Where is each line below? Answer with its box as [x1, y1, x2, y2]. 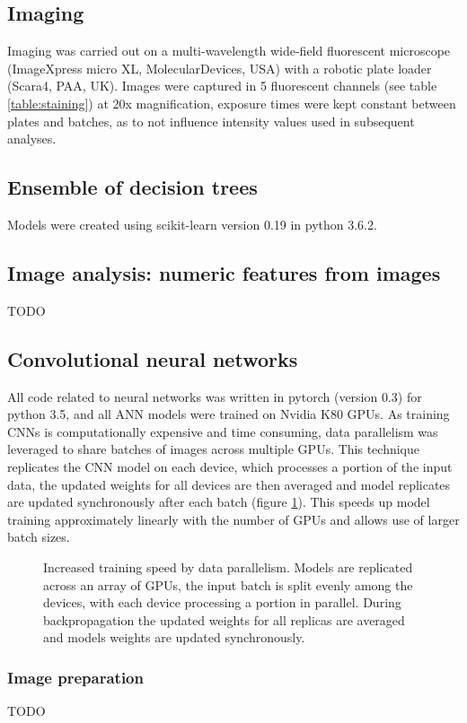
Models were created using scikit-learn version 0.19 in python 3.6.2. [7, 214, 377, 233]
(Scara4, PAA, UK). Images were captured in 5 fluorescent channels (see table [7, 76, 437, 95]
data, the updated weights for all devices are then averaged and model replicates [7, 475, 451, 493]
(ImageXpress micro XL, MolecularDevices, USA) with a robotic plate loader [7, 58, 432, 77]
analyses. [7, 129, 57, 148]
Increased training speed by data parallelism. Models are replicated [43, 557, 413, 576]
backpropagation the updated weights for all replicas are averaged [43, 610, 405, 629]
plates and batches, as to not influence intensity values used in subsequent [7, 111, 415, 130]
